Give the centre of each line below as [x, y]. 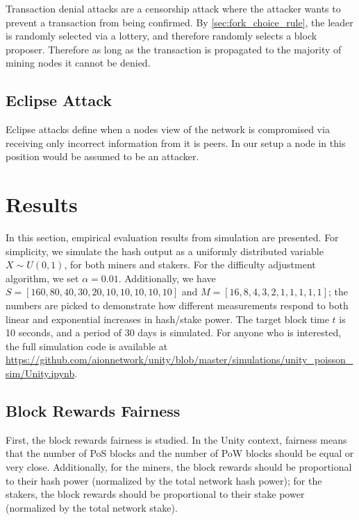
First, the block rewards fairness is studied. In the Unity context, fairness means [176, 439]
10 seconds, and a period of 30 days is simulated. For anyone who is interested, [174, 332]
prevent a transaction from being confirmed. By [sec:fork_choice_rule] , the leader [179, 22]
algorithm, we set [42, 278]
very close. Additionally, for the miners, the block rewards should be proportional [179, 467]
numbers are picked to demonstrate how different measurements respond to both [177, 305]
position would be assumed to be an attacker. [102, 156]
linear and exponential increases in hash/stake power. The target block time [167, 319]
